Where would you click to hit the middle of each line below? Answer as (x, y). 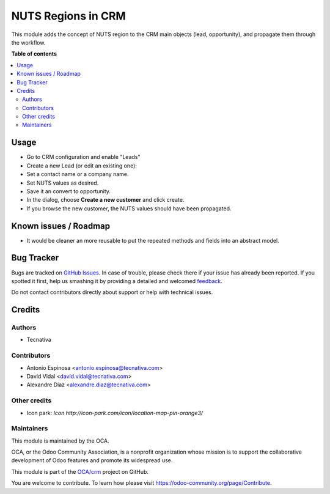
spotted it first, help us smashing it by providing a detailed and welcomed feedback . (117, 281)
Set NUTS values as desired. (63, 183)
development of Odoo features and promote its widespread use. (92, 460)
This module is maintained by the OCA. (60, 441)
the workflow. (28, 42)
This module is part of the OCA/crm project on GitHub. (80, 471)
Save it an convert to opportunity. (69, 191)
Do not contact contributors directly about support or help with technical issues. (112, 292)
